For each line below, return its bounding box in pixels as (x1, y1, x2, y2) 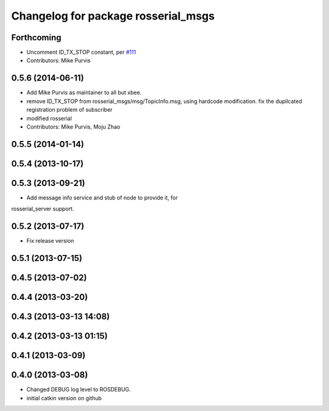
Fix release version (26, 237, 74, 245)
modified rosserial (26, 115, 73, 122)
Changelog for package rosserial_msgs (11, 9, 215, 23)
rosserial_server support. (11, 205, 74, 213)
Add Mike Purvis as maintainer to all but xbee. (26, 89, 142, 96)
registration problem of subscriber (26, 106, 113, 113)
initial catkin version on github (26, 394, 102, 402)
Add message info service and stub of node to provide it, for (26, 194, 178, 201)
